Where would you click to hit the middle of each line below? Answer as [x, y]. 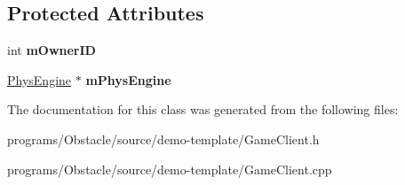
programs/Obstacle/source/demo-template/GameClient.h [163, 139]
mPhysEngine [128, 79]
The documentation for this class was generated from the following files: [203, 109]
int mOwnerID [52, 50]
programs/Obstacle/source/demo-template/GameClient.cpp [170, 169]
